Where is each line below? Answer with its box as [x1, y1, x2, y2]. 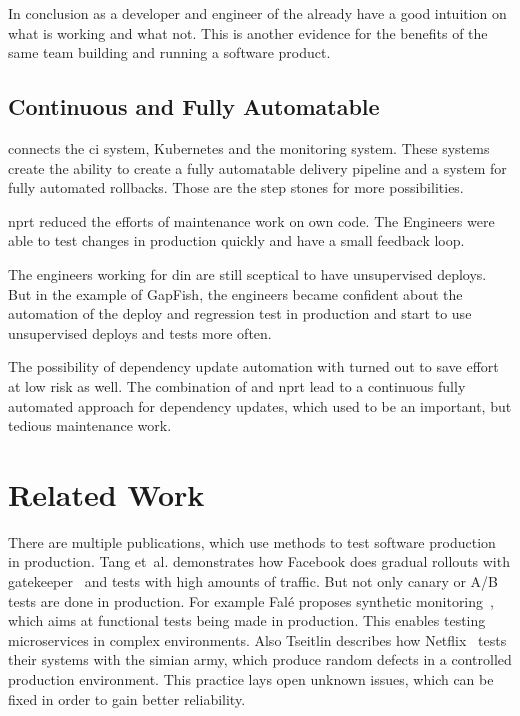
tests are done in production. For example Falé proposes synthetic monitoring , [8, 590, 494, 611]
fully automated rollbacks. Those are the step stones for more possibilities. [8, 177, 464, 198]
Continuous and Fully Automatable [8, 91, 380, 122]
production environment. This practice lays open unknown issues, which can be [8, 668, 494, 689]
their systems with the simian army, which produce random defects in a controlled [8, 649, 512, 670]
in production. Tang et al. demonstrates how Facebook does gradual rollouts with [8, 551, 510, 572]
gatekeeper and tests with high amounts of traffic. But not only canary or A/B [8, 571, 498, 592]
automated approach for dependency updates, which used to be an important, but [8, 395, 512, 416]
